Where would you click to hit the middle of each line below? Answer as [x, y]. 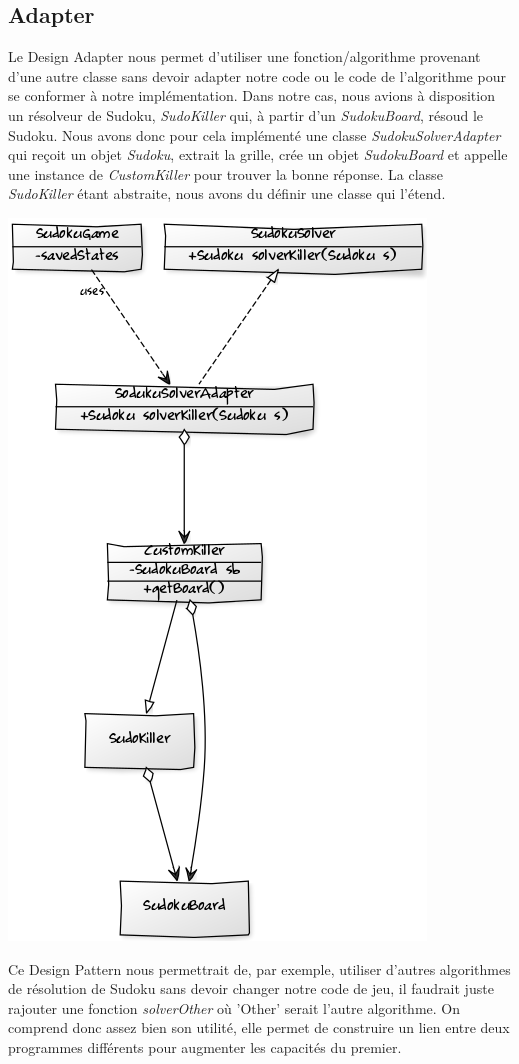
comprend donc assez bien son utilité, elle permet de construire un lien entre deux [259, 1027]
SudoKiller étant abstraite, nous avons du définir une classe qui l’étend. [227, 193]
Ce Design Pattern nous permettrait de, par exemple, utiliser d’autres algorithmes [259, 968]
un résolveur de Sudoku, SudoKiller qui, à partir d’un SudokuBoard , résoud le [246, 114]
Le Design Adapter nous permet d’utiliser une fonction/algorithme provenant [244, 56]
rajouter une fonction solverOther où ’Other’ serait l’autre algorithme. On [234, 1007]
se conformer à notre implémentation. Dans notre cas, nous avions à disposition [251, 95]
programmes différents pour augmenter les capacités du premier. [205, 1046]
